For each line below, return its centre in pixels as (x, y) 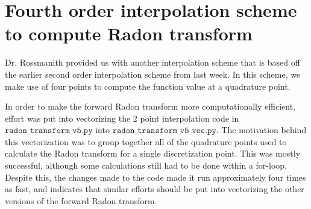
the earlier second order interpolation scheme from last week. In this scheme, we (153, 74)
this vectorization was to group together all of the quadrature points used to (146, 141)
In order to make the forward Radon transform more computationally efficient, (150, 106)
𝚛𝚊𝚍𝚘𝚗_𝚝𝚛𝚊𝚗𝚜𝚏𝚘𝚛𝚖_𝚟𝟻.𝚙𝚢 (49, 131)
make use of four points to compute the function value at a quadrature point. (148, 86)
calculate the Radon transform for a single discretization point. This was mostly (153, 153)
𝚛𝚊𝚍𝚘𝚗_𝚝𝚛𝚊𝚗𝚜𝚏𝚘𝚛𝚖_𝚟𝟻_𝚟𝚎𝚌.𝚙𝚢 (164, 131)
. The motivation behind (261, 130)
